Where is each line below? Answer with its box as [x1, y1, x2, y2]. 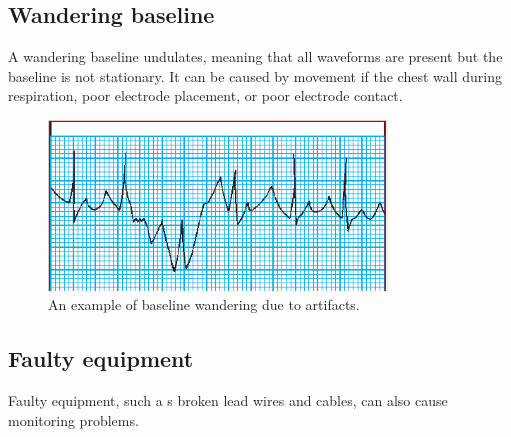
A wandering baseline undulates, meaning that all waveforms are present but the [8, 46, 503, 67]
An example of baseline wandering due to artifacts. [48, 294, 360, 315]
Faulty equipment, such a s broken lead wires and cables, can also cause [8, 390, 448, 411]
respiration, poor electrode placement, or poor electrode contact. [8, 85, 403, 106]
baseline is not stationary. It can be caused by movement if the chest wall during [8, 65, 502, 86]
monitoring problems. [8, 409, 139, 430]
